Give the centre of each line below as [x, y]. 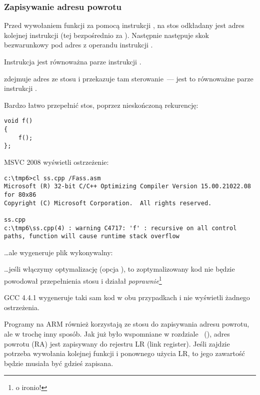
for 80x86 [20, 195]
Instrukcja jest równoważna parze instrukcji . [73, 61]
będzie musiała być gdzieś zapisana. [59, 363]
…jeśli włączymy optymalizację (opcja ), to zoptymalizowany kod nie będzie [119, 269]
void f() [18, 121]
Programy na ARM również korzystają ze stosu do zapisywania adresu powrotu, [127, 324]
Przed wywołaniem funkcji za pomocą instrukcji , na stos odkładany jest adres [124, 25]
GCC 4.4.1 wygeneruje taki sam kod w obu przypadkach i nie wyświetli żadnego [127, 297]
